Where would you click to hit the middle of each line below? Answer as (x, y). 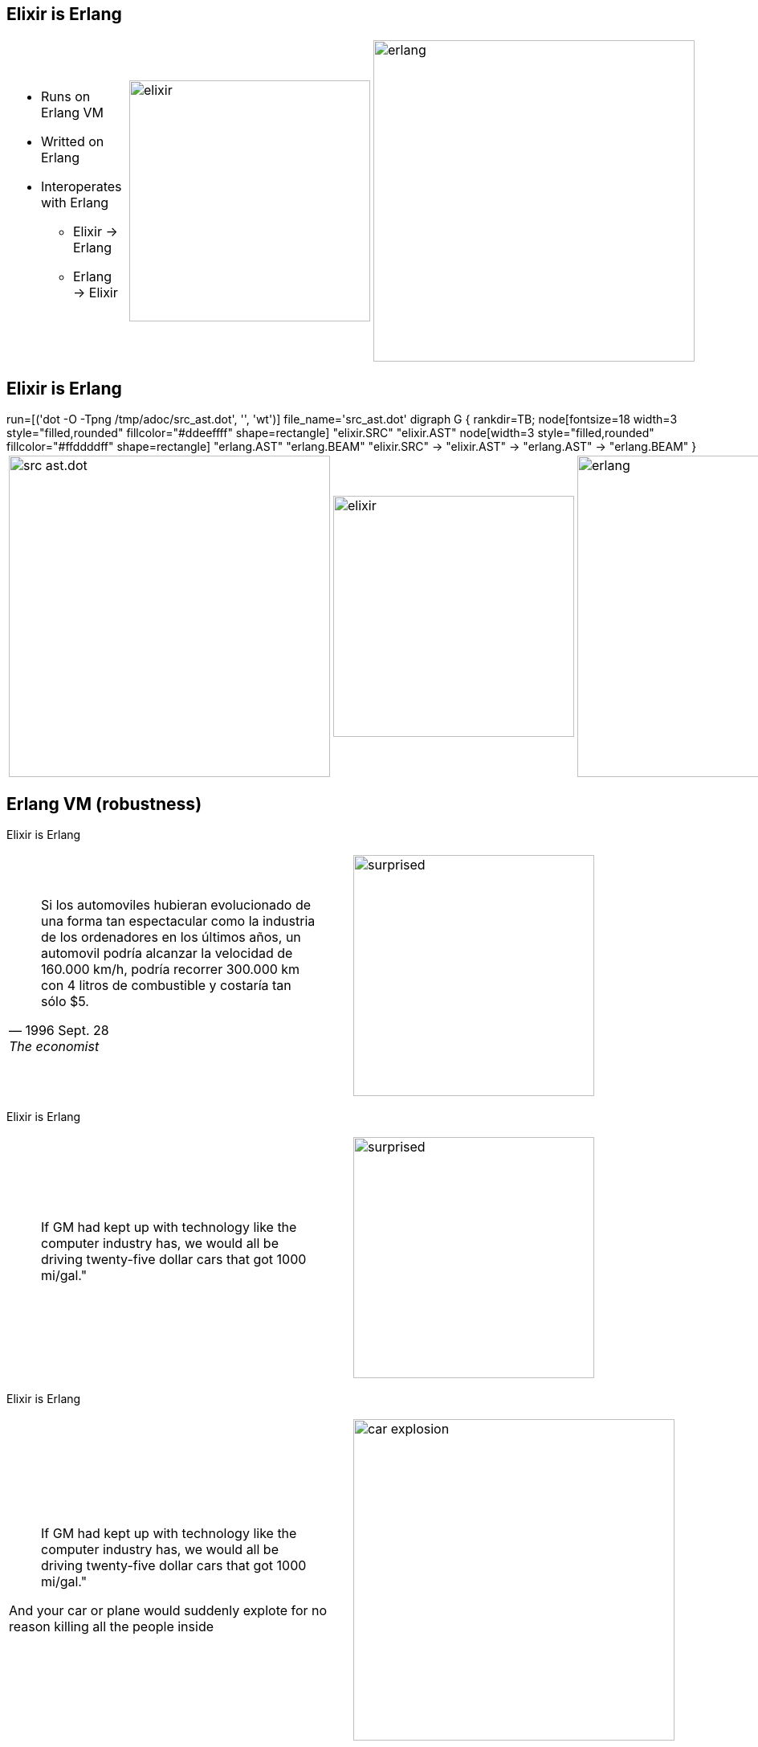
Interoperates (82, 187)
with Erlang (75, 203)
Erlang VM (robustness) (104, 804)
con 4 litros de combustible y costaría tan (166, 986)
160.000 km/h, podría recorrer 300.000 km (171, 970)
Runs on (66, 97)
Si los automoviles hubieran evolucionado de (176, 905)
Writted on (73, 142)
